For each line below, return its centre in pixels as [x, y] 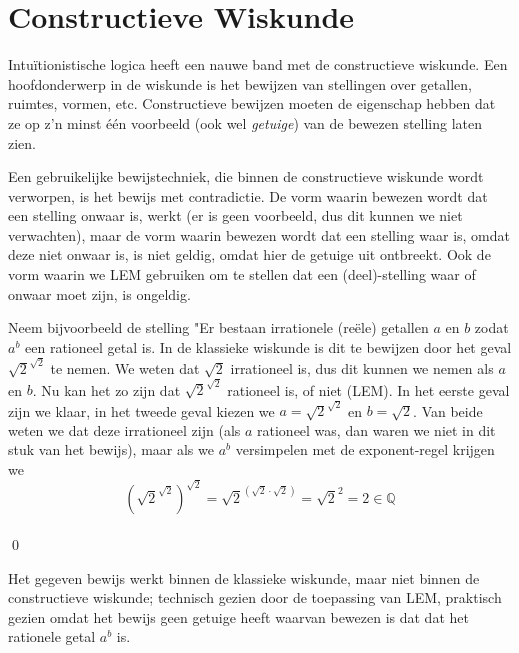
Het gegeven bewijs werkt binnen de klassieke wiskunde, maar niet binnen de [244, 577]
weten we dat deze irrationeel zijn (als [124, 429]
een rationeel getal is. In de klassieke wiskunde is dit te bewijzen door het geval [268, 346]
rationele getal [52, 636]
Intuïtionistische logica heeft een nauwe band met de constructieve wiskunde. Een [258, 64]
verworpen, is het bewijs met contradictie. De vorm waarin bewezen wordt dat [248, 195]
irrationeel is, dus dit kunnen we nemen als [362, 367]
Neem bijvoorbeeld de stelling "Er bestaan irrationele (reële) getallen [218, 327]
